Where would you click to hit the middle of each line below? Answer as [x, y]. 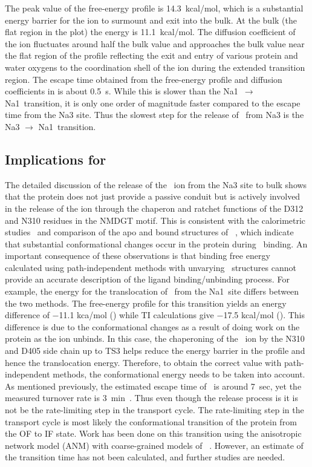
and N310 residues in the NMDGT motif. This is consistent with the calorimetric [155, 220]
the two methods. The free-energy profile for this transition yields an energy [146, 303]
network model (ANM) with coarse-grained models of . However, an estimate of [154, 445]
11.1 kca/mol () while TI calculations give [136, 315]
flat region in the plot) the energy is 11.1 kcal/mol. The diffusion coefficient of [150, 32]
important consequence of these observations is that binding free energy [138, 256]
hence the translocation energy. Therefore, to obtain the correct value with [143, 362]
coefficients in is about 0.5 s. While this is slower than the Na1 [122, 91]
